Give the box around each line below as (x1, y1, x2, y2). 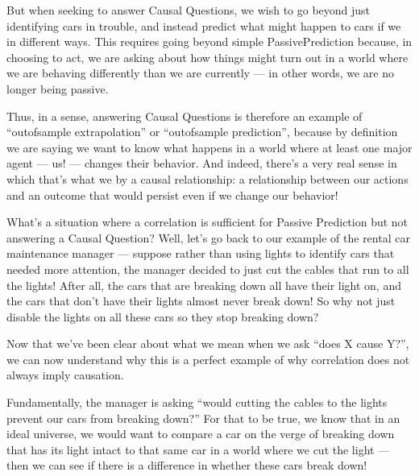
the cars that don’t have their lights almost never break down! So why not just (6, 292, 396, 309)
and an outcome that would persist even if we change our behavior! (6, 186, 338, 203)
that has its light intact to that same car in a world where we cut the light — (6, 441, 390, 457)
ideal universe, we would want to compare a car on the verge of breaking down (6, 425, 395, 442)
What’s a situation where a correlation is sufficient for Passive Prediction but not (6, 213, 409, 230)
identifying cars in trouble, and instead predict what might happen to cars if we (6, 17, 401, 34)
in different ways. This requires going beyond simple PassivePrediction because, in (6, 33, 413, 50)
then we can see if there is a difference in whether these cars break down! (6, 457, 367, 474)
